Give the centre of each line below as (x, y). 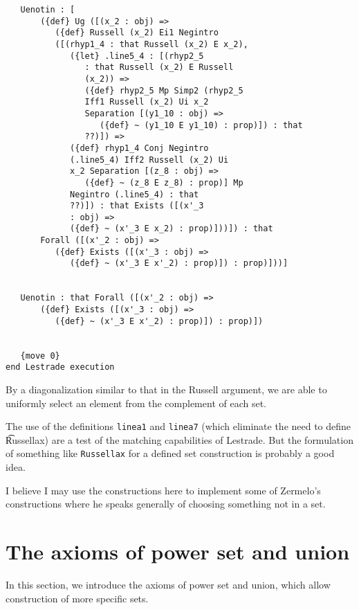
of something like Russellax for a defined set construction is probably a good (170, 453)
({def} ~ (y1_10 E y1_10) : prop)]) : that (201, 125)
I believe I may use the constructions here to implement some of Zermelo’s (163, 490)
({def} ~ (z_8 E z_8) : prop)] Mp (164, 182)
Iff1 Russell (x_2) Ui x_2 (147, 102)
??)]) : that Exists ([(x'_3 (137, 206)
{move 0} (40, 356)
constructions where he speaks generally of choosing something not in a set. (166, 504)
